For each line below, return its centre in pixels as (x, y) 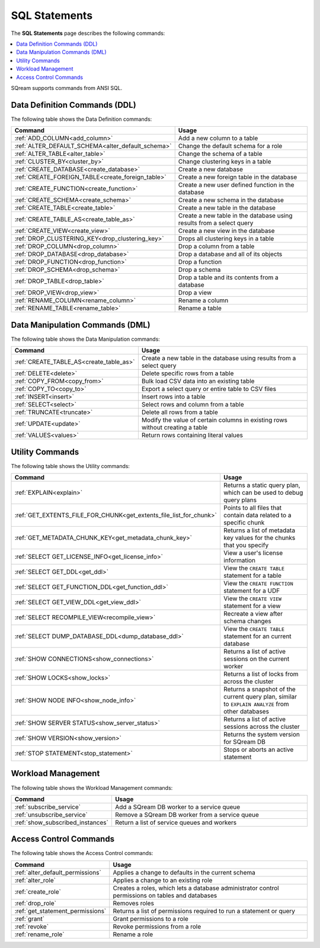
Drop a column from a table (216, 246)
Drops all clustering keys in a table (226, 239)
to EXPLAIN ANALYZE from (256, 704)
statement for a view (252, 606)
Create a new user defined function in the (236, 185)
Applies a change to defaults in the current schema (184, 872)
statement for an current (257, 636)
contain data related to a (257, 515)
